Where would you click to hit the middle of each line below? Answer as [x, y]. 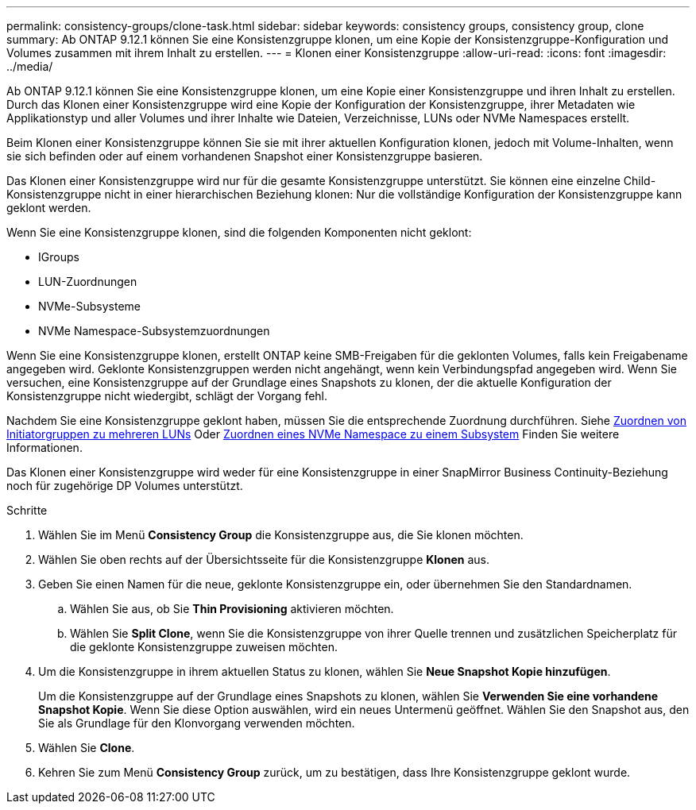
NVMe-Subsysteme [89, 306]
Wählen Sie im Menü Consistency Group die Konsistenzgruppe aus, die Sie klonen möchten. [281, 535]
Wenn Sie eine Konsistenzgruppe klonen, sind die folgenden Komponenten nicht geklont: [239, 232]
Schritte [27, 510]
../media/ [30, 66]
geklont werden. [49, 208]
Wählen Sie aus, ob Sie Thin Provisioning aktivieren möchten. [232, 609]
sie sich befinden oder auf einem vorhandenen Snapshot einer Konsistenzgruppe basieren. [245, 156]
